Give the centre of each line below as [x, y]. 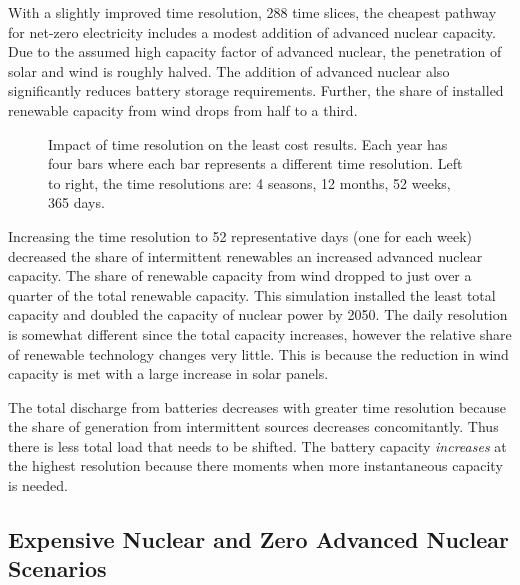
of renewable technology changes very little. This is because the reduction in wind [258, 353]
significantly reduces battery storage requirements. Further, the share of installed [256, 90]
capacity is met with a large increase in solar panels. [168, 373]
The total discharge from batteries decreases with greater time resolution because [257, 406]
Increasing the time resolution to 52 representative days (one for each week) [240, 235]
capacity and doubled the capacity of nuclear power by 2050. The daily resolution [258, 314]
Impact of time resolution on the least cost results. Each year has [248, 143]
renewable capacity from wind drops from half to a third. [183, 109]
